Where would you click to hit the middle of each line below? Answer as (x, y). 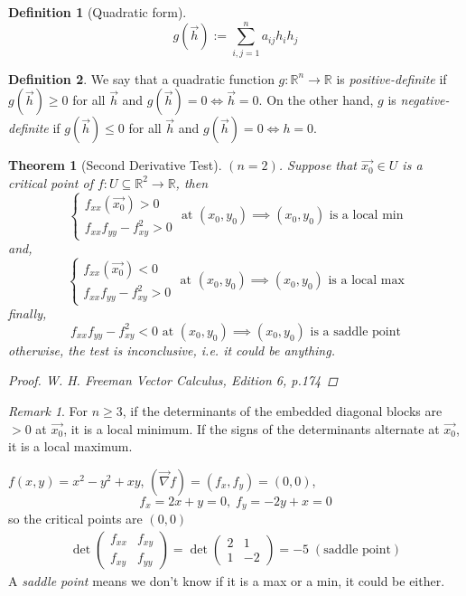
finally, (28, 313)
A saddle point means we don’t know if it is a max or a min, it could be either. (227, 580)
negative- (425, 100)
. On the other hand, (316, 100)
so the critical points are (75, 519)
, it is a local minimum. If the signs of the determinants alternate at (252, 428)
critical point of (51, 182)
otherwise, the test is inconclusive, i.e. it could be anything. (172, 350)
